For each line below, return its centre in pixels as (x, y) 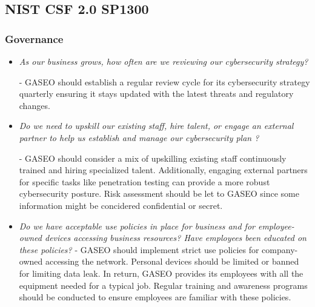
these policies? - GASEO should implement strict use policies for (139, 249)
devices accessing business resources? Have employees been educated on (176, 238)
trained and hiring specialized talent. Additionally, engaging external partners (163, 170)
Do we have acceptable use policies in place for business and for (137, 226)
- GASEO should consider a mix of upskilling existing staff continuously (153, 158)
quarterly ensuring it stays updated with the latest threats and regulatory (156, 94)
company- (280, 249)
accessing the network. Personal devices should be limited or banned (172, 261)
